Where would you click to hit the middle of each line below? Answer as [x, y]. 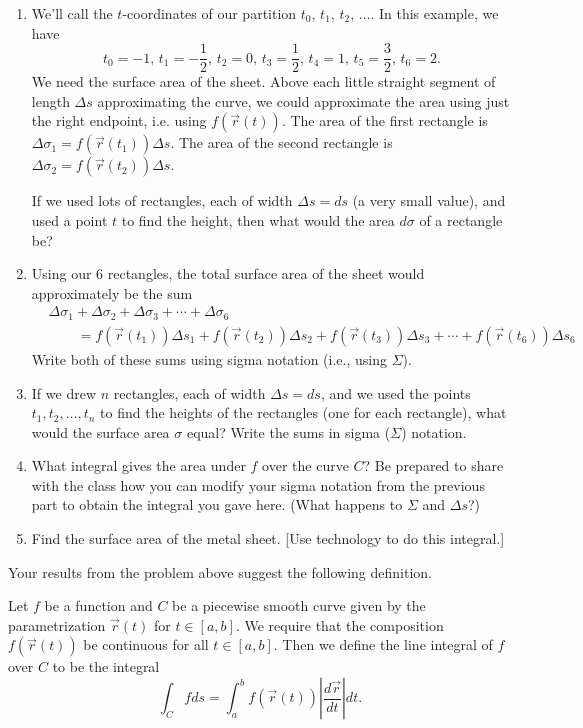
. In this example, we [434, 13]
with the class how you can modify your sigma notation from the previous [258, 484]
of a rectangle [461, 220]
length [50, 100]
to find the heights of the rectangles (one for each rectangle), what [303, 412]
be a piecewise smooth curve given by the [299, 605]
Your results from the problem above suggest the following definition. [220, 571]
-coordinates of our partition [209, 13]
